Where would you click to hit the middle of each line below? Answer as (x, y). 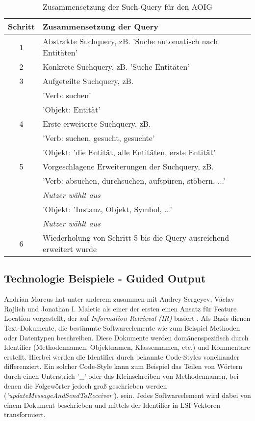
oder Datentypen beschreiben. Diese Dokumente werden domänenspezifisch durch (126, 337)
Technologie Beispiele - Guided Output (105, 278)
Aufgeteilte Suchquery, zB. (88, 81)
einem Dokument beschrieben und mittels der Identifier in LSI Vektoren (112, 405)
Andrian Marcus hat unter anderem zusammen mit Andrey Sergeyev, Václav (119, 299)
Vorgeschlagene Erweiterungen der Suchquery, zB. (128, 166)
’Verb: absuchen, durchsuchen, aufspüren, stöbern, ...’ (134, 181)
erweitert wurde (70, 249)
